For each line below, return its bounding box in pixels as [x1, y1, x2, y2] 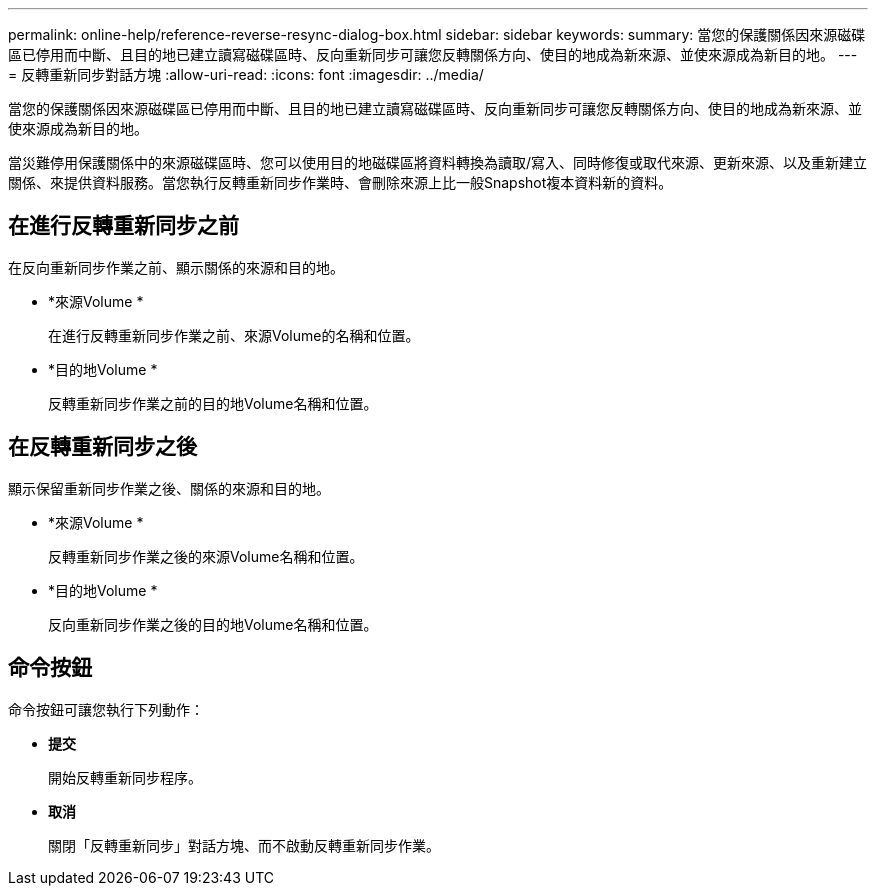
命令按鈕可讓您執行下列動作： [8, 700, 204, 718]
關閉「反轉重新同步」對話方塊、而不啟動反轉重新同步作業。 [48, 836, 440, 854]
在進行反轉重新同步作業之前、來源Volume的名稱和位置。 [48, 326, 420, 344]
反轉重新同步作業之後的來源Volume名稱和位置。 [48, 547, 364, 565]
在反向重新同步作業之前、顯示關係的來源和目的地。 [8, 258, 344, 276]
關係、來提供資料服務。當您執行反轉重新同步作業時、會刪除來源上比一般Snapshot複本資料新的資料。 [8, 174, 673, 191]
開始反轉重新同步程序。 [48, 768, 202, 786]
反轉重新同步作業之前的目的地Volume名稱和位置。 [48, 394, 378, 412]
